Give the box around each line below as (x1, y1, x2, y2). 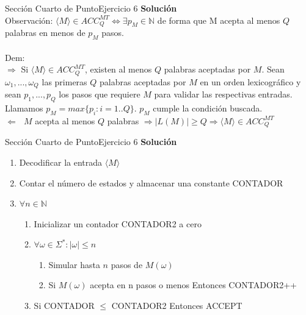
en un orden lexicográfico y (200, 75, 301, 88)
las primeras (42, 75, 87, 88)
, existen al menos (84, 63, 152, 76)
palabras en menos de (5, 26, 86, 39)
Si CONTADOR (34, 299, 95, 312)
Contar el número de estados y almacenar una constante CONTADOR (19, 176, 283, 189)
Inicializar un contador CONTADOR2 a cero (34, 217, 202, 230)
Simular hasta (48, 258, 100, 271)
